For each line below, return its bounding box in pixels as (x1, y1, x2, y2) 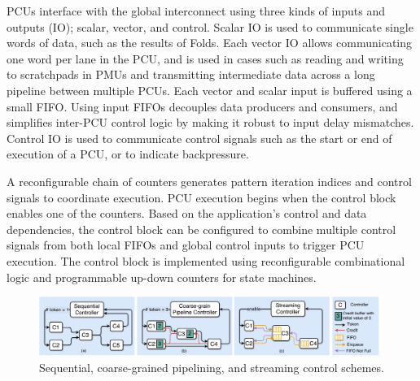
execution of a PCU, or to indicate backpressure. (7, 145, 249, 162)
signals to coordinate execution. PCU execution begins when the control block (7, 188, 396, 206)
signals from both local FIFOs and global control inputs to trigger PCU (7, 236, 365, 253)
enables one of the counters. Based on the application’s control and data (7, 205, 367, 222)
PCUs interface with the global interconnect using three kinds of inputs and (7, 2, 385, 19)
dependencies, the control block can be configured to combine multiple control (7, 220, 396, 237)
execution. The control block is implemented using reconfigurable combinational (7, 252, 405, 269)
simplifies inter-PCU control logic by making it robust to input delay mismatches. (7, 114, 414, 131)
